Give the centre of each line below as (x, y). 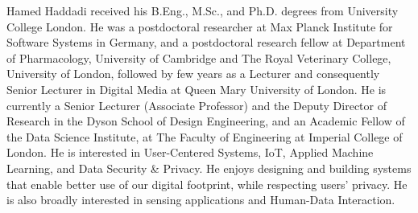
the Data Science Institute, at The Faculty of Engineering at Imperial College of (205, 136)
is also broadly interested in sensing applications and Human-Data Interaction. (201, 200)
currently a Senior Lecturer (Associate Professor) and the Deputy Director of (197, 105)
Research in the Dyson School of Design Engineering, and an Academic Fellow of (206, 121)
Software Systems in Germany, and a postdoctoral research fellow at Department (206, 42)
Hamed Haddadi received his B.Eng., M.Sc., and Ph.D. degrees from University (203, 10)
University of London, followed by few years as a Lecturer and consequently (193, 74)
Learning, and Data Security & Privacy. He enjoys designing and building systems (209, 168)
